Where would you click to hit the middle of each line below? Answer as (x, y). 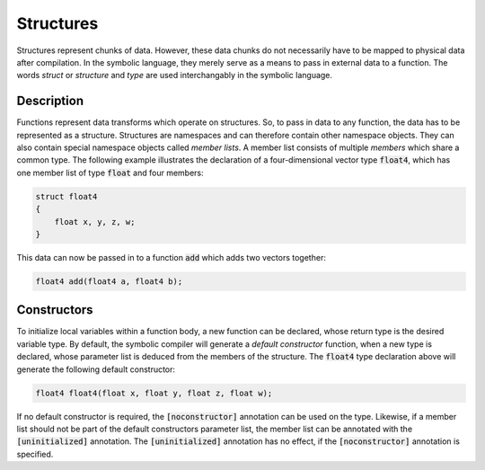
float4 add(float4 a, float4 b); (109, 281)
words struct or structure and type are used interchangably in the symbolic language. (174, 75)
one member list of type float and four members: (110, 173)
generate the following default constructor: (96, 369)
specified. (35, 454)
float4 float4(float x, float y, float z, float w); (154, 393)
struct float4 (66, 196)
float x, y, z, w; (95, 222)
